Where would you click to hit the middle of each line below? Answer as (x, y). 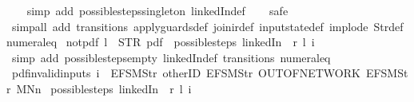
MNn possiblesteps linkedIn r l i (104, 88)
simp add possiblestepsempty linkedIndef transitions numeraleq (171, 57)
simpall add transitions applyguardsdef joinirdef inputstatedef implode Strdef (207, 26)
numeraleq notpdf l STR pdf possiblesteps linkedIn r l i (161, 42)
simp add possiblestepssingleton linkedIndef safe (157, 10)
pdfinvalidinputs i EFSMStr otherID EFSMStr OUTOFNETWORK (186, 73)
